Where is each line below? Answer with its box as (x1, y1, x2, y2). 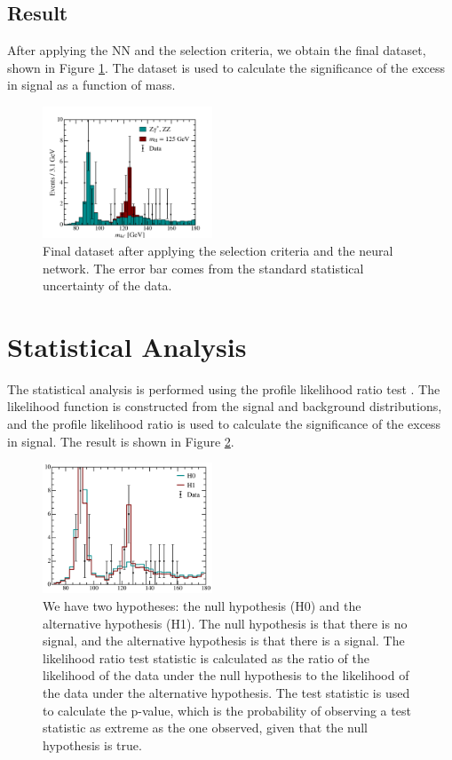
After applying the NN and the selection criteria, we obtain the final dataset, (7, 41, 426, 59)
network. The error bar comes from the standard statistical (43, 258, 364, 277)
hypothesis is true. (43, 735, 142, 754)
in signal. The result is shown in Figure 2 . (7, 431, 234, 450)
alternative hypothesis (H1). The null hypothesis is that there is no (43, 614, 408, 632)
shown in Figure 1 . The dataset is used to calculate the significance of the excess (7, 58, 446, 76)
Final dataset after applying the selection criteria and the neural (43, 241, 393, 259)
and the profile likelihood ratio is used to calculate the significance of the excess (7, 415, 441, 433)
